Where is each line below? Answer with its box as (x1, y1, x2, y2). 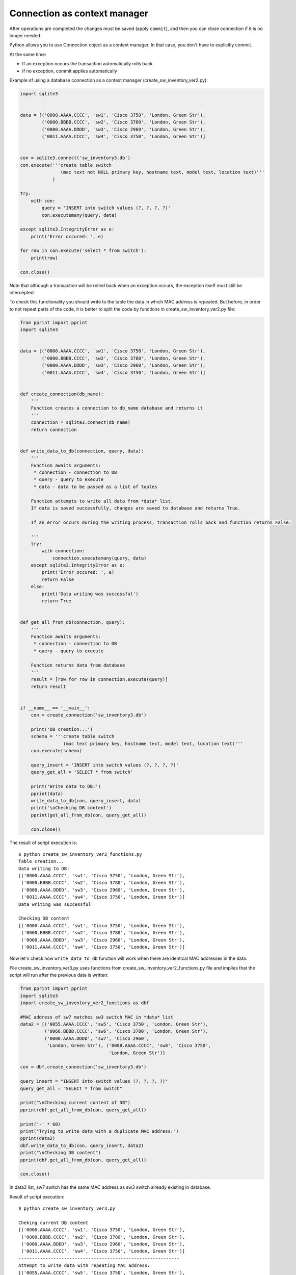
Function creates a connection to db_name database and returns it (31, 405, 203, 411)
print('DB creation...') (31, 727, 93, 732)
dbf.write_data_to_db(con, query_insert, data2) (20, 1142, 144, 1149)
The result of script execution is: (9, 839, 77, 846)
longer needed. (9, 32, 42, 38)
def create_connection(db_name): (20, 391, 104, 397)
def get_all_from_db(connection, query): (20, 620, 125, 625)
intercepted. (9, 290, 35, 296)
